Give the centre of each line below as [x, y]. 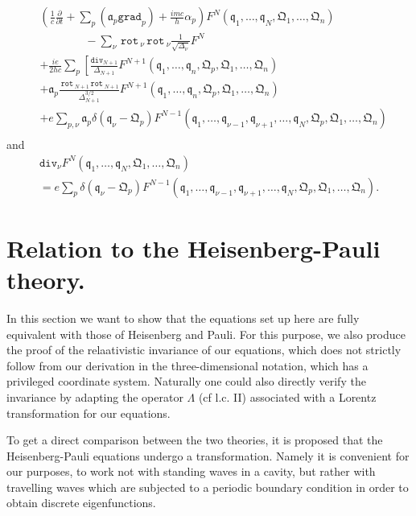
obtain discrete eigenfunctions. [81, 503]
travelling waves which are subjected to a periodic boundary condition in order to [208, 487]
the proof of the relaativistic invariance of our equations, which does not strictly [204, 350]
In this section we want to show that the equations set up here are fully [183, 318]
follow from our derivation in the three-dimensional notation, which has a [187, 365]
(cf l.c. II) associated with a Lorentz [287, 396]
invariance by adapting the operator [95, 396]
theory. [46, 280]
